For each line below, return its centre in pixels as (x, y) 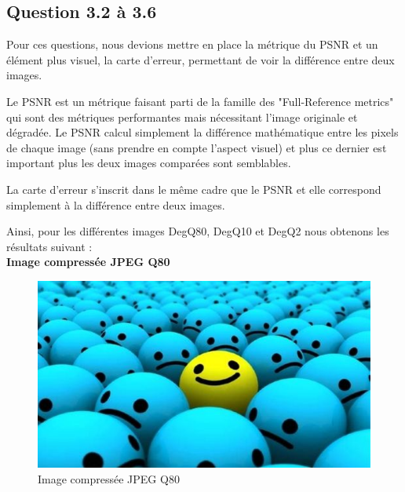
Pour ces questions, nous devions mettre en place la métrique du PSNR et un (192, 44)
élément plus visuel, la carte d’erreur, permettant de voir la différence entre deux (201, 59)
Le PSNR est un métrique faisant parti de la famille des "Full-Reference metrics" (200, 101)
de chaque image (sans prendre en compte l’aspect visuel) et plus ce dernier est (197, 147)
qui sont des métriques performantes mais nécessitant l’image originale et (182, 117)
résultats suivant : (49, 246)
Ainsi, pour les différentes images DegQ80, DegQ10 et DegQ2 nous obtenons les (198, 231)
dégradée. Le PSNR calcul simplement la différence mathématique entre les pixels (202, 132)
